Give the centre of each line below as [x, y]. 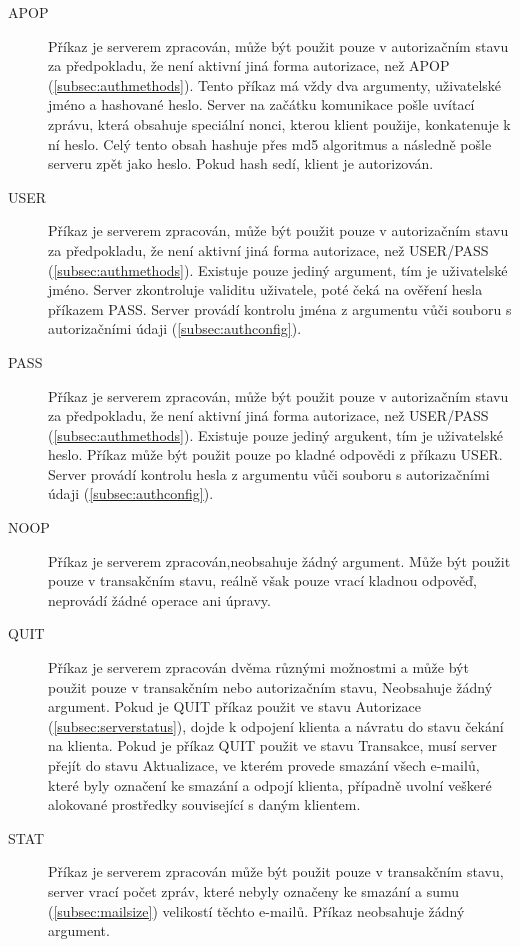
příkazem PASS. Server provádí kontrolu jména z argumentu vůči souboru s [280, 308]
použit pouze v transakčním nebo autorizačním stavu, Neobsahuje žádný [270, 686]
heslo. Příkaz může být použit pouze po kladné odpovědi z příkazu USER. [275, 454]
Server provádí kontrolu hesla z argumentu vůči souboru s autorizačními [269, 473]
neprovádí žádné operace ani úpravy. [159, 599]
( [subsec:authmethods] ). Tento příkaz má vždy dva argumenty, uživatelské [275, 84]
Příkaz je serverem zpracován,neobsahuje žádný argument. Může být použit [279, 560]
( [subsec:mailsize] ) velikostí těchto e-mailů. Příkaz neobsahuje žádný [256, 910]
